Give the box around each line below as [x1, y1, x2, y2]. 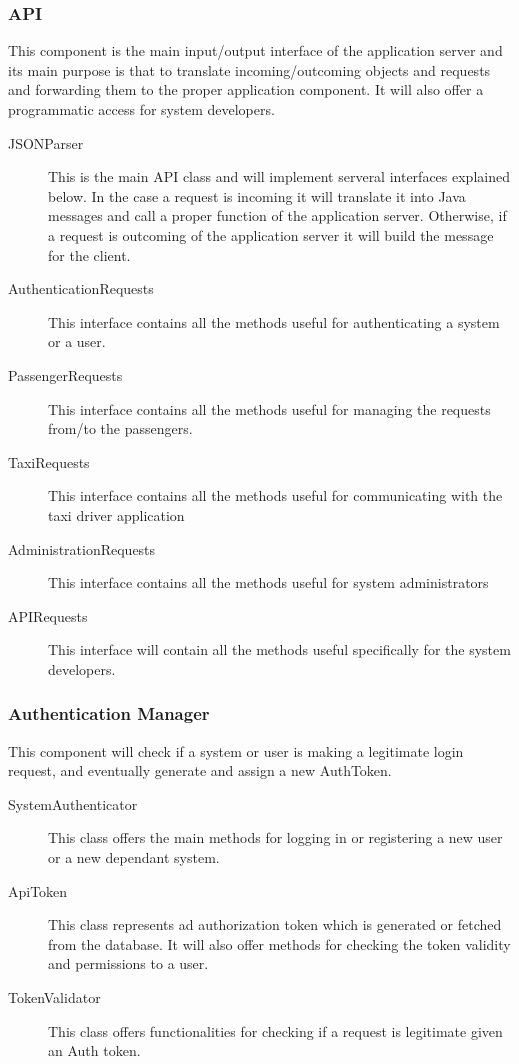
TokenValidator [8, 987, 101, 1008]
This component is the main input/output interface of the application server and [8, 40, 503, 61]
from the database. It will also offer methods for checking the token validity [48, 933, 511, 954]
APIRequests [8, 605, 88, 626]
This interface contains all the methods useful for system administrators [48, 572, 489, 593]
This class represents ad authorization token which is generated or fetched [48, 914, 502, 935]
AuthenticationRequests [8, 278, 154, 299]
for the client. [48, 244, 131, 265]
